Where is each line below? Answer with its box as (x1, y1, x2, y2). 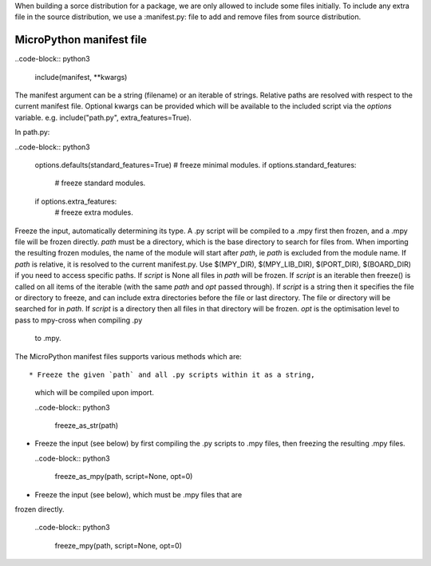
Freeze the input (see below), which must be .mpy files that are (34, 489, 243, 499)
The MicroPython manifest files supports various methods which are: (14, 351, 243, 361)
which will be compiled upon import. (34, 388, 155, 398)
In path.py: (14, 128, 50, 137)
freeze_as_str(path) (54, 421, 119, 430)
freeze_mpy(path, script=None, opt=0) (54, 540, 183, 550)
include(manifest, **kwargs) (34, 72, 128, 81)
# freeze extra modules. (54, 208, 133, 217)
